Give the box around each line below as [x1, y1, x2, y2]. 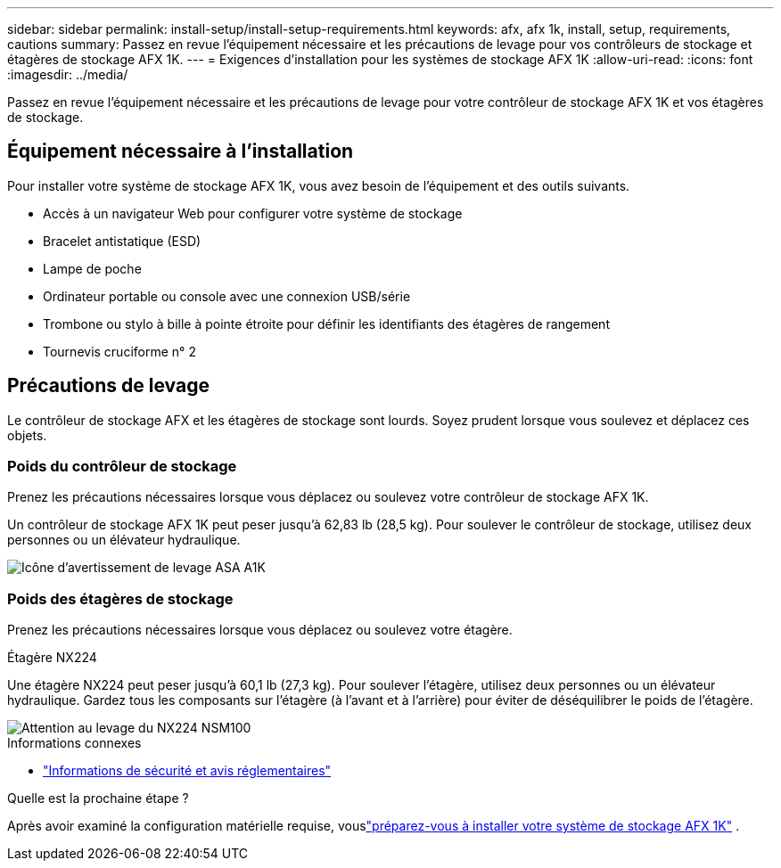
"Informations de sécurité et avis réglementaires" [43, 763, 332, 779]
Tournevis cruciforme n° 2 [43, 343, 196, 359]
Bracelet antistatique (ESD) [43, 233, 201, 249]
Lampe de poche [43, 260, 142, 276]
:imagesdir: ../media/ [7, 67, 128, 82]
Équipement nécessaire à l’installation [7, 140, 354, 163]
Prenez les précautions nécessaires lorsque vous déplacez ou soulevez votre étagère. [7, 622, 513, 638]
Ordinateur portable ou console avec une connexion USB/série [43, 288, 411, 304]
